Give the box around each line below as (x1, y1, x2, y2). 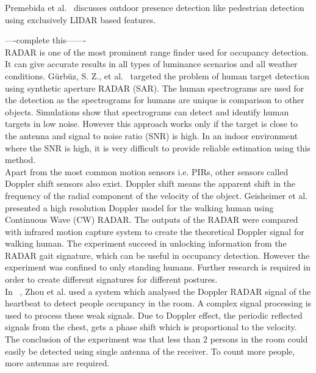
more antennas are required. (5, 357, 110, 369)
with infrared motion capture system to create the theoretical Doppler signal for (5, 225, 304, 237)
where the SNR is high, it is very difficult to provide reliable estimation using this (5, 141, 311, 154)
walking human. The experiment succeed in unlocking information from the (5, 237, 287, 250)
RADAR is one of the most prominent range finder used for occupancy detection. (5, 45, 309, 58)
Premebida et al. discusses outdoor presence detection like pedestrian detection (5, 1, 304, 13)
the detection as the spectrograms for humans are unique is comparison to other (5, 93, 304, 106)
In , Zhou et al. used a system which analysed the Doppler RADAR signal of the (5, 284, 311, 297)
